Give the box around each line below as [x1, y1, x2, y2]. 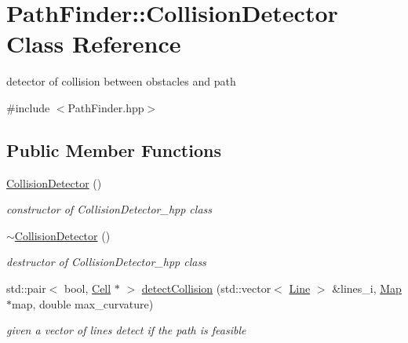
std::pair [6, 280, 46, 297]
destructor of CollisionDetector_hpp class [6, 254, 206, 270]
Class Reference [6, 27, 181, 60]
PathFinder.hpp [67, 99, 144, 115]
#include [6, 99, 50, 115]
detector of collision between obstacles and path [6, 73, 236, 89]
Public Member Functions [6, 137, 221, 162]
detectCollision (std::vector [141, 280, 271, 297]
